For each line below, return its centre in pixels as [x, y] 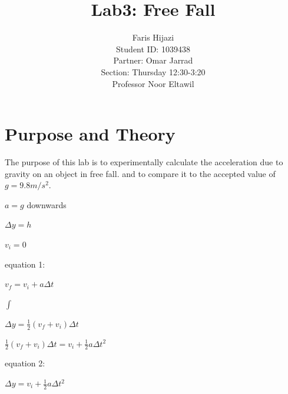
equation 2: [25, 363]
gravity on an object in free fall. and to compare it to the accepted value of [140, 173]
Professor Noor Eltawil [153, 83]
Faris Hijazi [153, 37]
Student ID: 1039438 [153, 49]
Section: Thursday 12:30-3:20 [153, 71]
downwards [47, 204]
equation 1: [25, 264]
